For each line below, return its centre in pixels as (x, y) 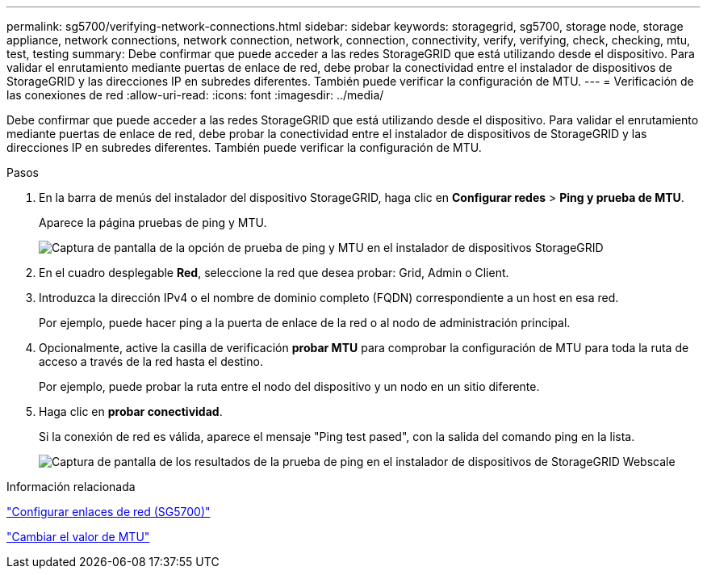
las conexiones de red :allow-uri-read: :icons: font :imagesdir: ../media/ (195, 95)
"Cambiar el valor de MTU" (78, 537)
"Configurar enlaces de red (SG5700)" (109, 512)
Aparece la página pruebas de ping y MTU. (153, 222)
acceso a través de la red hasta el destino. (151, 361)
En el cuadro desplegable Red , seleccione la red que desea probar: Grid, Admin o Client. (274, 273)
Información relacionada (71, 487)
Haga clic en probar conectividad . (131, 411)
